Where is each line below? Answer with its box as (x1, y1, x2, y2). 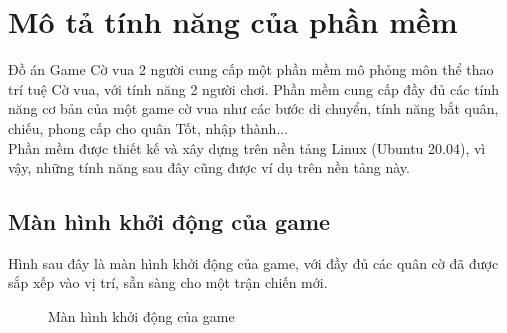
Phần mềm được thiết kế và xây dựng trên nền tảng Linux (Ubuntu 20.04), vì (8, 137, 486, 158)
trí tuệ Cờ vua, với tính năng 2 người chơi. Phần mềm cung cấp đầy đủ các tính (8, 78, 500, 99)
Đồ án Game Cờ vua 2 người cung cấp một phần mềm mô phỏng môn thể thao (8, 59, 494, 80)
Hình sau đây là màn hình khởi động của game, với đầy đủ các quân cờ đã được (8, 252, 499, 273)
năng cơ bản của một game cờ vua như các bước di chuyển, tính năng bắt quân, (8, 98, 499, 119)
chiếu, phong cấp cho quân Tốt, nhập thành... (8, 117, 289, 138)
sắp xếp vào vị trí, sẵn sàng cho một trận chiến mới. (8, 272, 328, 293)
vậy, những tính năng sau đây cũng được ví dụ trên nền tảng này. (8, 157, 410, 178)
